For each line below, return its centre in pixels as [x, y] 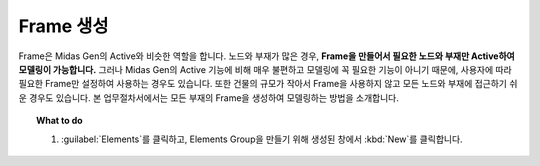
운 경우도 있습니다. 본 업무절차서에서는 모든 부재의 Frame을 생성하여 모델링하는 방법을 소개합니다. [208, 97]
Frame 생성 [63, 26]
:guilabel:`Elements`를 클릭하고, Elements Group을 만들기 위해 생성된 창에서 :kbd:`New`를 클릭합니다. [262, 139]
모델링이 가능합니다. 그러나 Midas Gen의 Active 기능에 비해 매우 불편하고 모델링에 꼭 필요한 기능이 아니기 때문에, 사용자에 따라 [265, 69]
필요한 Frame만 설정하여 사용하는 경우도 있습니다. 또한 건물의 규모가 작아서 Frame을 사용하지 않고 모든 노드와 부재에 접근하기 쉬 [268, 84]
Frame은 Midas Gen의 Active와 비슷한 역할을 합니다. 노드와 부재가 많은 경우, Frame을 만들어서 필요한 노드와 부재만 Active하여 [266, 56]
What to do [60, 121]
